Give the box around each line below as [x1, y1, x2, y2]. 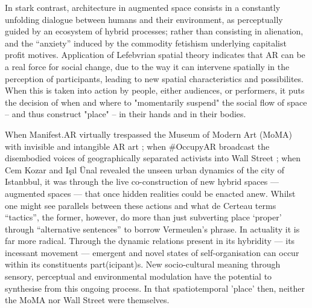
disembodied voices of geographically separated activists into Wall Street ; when [5, 152, 301, 164]
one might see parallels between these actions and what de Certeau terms [5, 199, 276, 211]
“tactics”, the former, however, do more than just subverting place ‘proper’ [5, 211, 282, 223]
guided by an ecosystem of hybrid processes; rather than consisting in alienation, [5, 25, 304, 37]
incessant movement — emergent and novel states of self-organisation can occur [5, 246, 299, 258]
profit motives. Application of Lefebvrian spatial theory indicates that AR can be [5, 48, 305, 61]
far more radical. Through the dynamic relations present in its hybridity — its [5, 234, 295, 247]
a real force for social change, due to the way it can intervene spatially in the [5, 60, 290, 72]
